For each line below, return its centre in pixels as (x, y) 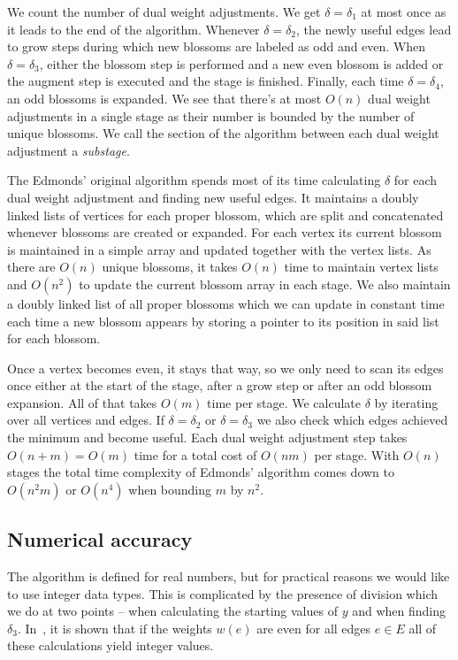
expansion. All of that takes (82, 402)
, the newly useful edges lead (374, 29)
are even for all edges (314, 628)
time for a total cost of (195, 454)
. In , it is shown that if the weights (114, 628)
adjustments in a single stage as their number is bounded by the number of (211, 115)
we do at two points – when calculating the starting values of (172, 611)
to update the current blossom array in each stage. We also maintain (265, 284)
